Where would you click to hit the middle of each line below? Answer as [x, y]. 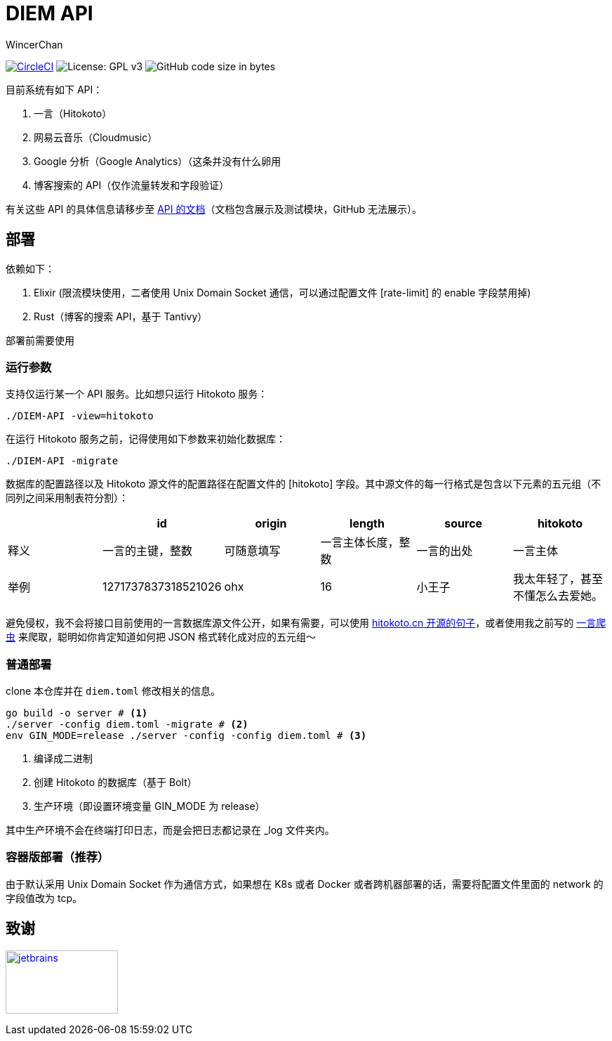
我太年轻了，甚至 [558, 579]
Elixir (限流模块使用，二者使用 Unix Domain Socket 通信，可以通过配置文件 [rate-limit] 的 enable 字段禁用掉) [282, 292]
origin [271, 524]
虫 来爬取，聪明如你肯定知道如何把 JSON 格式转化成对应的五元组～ [161, 637]
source [464, 524]
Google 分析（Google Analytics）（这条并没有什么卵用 [158, 161]
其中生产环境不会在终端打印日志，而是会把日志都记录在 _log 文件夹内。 [170, 830]
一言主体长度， [360, 543]
